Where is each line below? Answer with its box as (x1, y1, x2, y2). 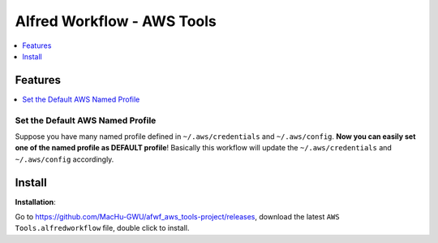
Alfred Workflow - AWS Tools (15, 12, 217, 30)
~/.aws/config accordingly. (15, 154, 114, 164)
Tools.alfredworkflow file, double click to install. (15, 223, 190, 233)
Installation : (15, 197, 56, 206)
